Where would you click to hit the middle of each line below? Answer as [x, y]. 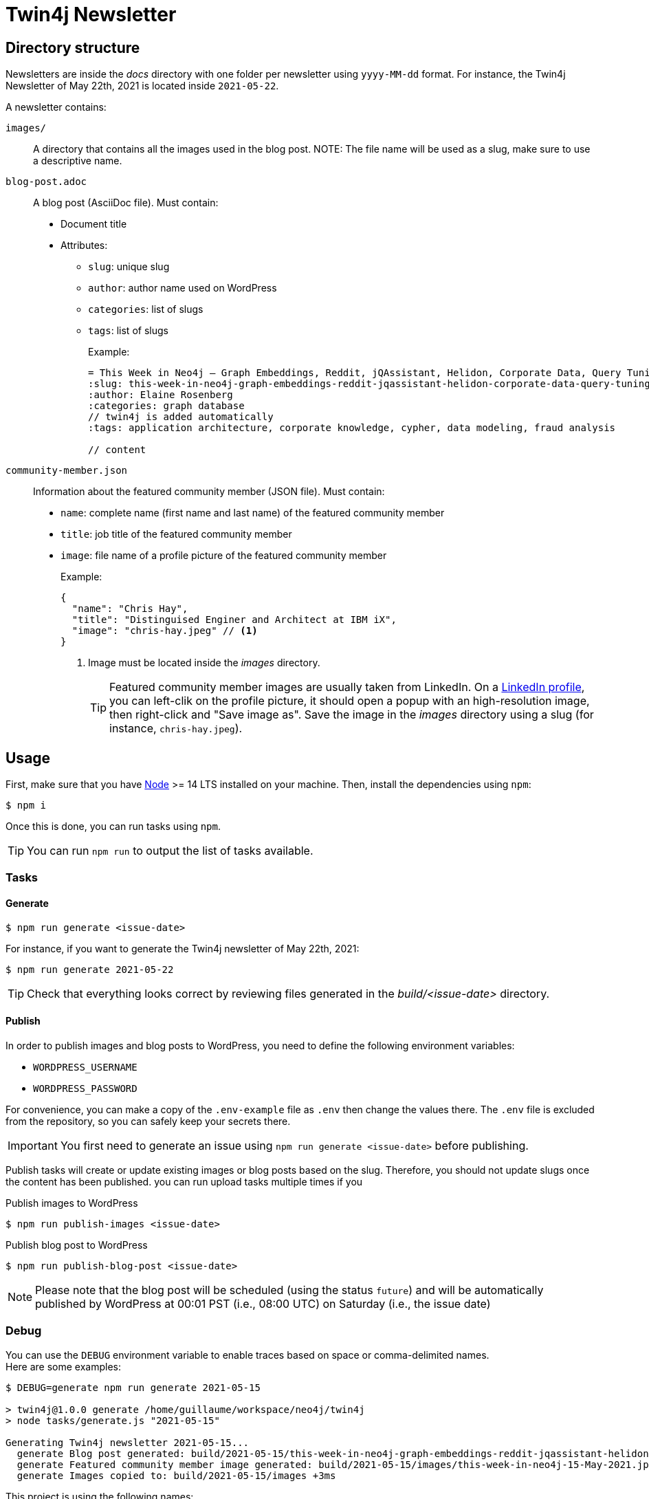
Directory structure [73, 47]
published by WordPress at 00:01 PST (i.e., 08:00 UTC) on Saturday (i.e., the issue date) [263, 1303]
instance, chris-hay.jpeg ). [176, 729]
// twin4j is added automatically [181, 417]
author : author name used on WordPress [183, 288]
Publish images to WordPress [72, 1203]
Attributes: [84, 245]
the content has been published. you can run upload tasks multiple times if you [184, 1181]
